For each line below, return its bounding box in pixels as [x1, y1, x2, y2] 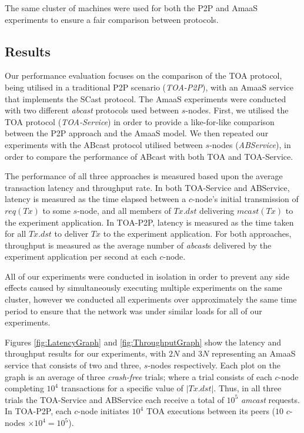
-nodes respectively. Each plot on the [148, 359, 280, 371]
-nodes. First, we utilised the [185, 104, 289, 116]
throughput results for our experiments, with [5, 347, 166, 360]
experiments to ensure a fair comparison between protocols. [5, 13, 219, 25]
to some [42, 204, 71, 216]
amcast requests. [240, 393, 300, 405]
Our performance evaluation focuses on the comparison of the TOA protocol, [5, 69, 282, 82]
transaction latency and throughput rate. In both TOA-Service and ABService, [5, 181, 290, 193]
